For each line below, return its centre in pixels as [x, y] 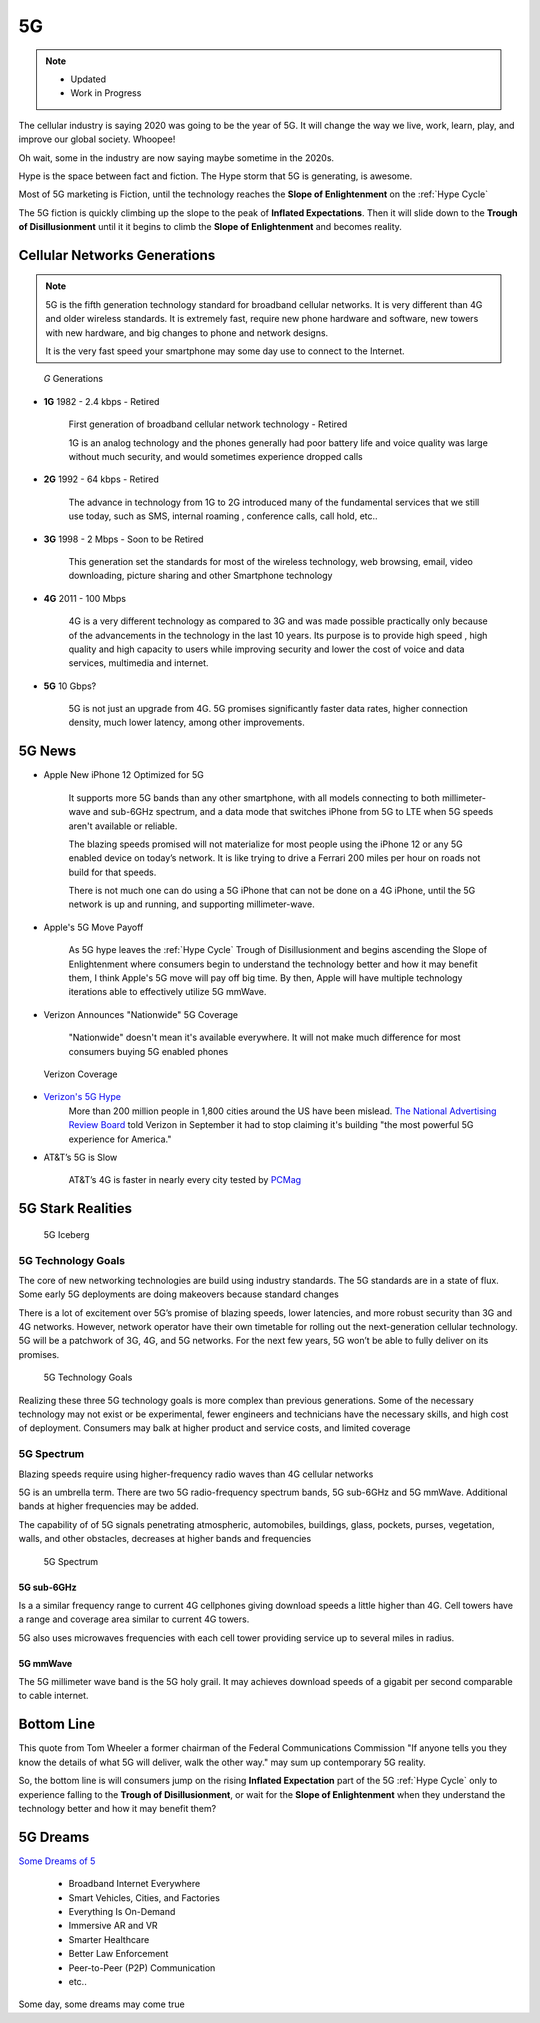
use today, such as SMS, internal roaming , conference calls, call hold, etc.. [223, 516]
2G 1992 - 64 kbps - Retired [101, 479]
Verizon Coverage [81, 1074]
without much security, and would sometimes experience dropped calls [216, 456]
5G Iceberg [66, 1234]
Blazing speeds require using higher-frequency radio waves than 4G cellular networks [196, 1474]
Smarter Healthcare [109, 1939]
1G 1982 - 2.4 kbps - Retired [101, 401]
